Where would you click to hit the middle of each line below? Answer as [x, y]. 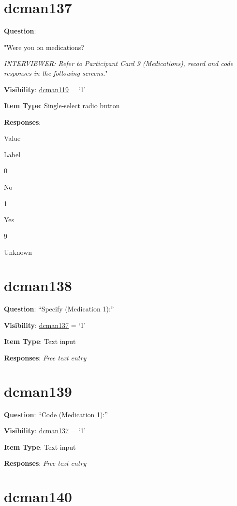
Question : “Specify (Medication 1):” [59, 309]
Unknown [18, 252]
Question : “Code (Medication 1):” [56, 414]
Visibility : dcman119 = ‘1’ [45, 89]
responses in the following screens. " [56, 73]
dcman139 [38, 391]
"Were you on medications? [44, 47]
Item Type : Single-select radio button [62, 106]
